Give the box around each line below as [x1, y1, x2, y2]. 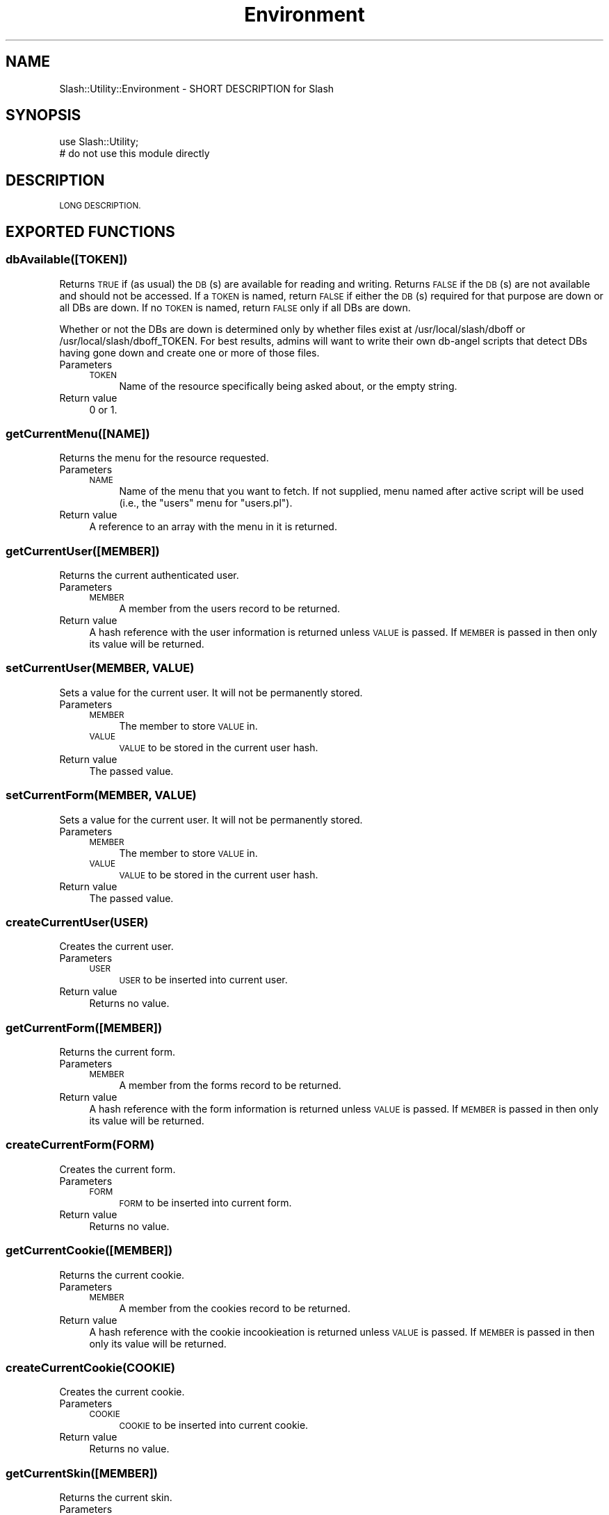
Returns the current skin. [59, 1491, 172, 1503]
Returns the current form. [59, 1046, 175, 1058]
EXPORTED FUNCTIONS [6, 222, 175, 240]
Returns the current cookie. [59, 1268, 185, 1281]
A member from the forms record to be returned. [119, 1079, 341, 1091]
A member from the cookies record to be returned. [119, 1302, 350, 1314]
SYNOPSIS [6, 106, 81, 124]
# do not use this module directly [59, 147, 210, 160]
